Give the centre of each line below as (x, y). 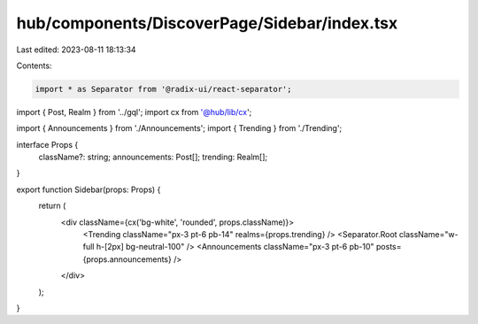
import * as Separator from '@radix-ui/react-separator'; (163, 89)
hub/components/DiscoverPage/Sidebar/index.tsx (207, 23)
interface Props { (47, 144)
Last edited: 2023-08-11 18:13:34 (76, 50)
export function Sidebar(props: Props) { (89, 189)
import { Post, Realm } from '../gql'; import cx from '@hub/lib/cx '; (134, 112)
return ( (52, 206)
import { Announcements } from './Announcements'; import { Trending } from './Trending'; (179, 128)
